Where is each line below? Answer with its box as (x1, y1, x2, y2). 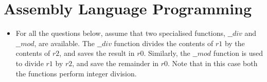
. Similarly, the (144, 48, 190, 58)
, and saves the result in (59, 48, 135, 58)
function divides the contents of (114, 37, 213, 48)
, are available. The (34, 37, 95, 48)
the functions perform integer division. (15, 68, 137, 78)
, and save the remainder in (72, 57, 159, 68)
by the (224, 37, 245, 48)
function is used (213, 48, 263, 58)
